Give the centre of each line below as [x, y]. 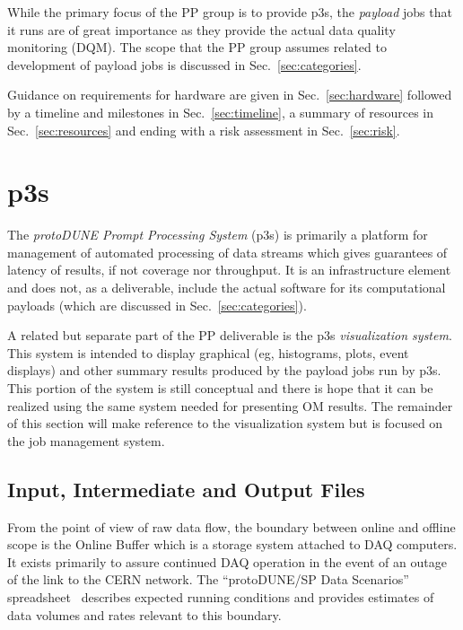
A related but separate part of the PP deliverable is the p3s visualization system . [230, 335]
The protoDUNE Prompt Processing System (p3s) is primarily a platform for [218, 235]
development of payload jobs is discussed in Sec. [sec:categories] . [184, 64]
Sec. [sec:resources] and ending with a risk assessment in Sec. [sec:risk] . [204, 130]
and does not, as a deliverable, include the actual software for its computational [227, 288]
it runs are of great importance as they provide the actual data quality [201, 29]
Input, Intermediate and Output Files [186, 489]
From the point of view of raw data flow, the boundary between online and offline [231, 526]
